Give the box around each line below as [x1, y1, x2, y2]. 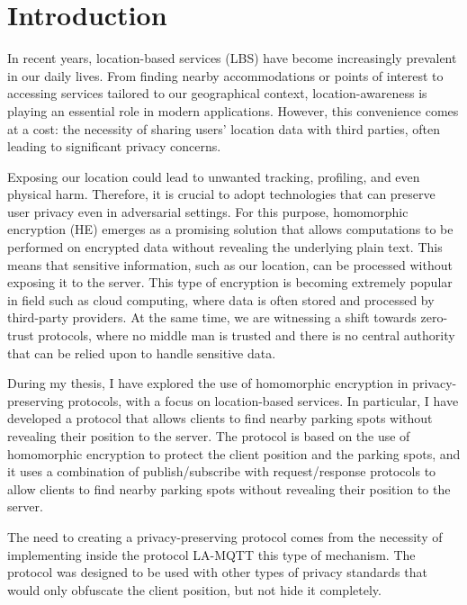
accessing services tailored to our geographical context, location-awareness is [7, 84, 427, 103]
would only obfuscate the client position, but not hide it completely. [7, 580, 382, 599]
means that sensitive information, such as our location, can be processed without [7, 255, 453, 274]
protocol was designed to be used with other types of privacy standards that [7, 563, 427, 582]
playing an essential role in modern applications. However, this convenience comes [7, 101, 459, 120]
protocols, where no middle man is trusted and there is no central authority [38, 326, 455, 345]
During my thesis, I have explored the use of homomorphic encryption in [7, 374, 409, 393]
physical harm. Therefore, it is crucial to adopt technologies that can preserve [7, 185, 436, 203]
